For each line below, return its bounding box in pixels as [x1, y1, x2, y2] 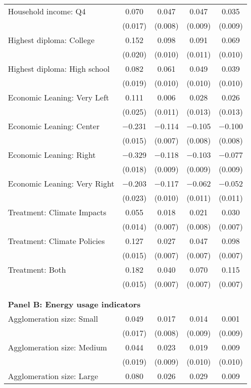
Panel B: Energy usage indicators [8, 298, 141, 310]
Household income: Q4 [8, 5, 86, 17]
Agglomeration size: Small [8, 313, 98, 324]
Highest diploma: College [8, 34, 95, 46]
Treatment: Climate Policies [8, 235, 105, 246]
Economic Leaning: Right [8, 149, 96, 160]
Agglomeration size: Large [8, 370, 99, 382]
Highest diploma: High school [8, 63, 110, 74]
